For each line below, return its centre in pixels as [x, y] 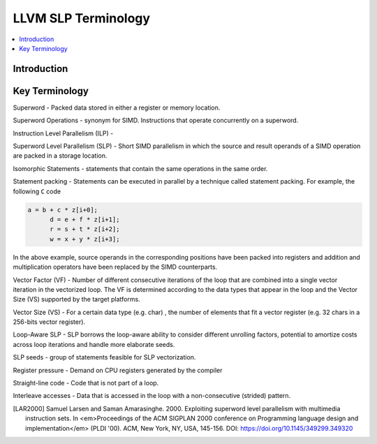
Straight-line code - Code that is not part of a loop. [86, 383]
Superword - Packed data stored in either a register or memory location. [117, 108]
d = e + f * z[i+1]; [85, 219]
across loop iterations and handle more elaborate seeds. [94, 344]
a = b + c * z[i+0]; [62, 210]
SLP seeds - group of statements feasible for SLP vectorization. [104, 357]
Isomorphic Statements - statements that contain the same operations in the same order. [140, 168]
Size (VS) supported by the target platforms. [76, 299]
